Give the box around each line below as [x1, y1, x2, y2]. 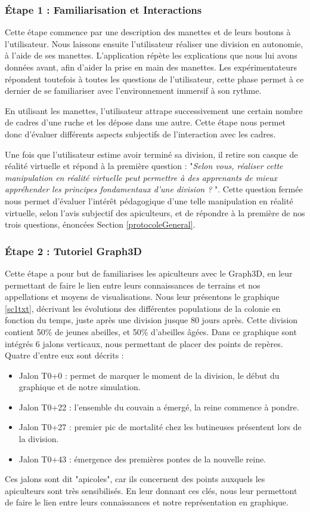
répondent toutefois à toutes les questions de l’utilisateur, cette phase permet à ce [5, 72, 304, 85]
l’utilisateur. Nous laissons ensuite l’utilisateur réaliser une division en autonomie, [5, 37, 303, 50]
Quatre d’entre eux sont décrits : [5, 349, 124, 361]
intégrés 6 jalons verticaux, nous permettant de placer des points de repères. [5, 337, 283, 349]
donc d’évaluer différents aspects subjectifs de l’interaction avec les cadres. [5, 127, 276, 140]
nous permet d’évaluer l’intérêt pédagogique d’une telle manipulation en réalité [5, 194, 293, 207]
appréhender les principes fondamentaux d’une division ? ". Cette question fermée [5, 183, 303, 195]
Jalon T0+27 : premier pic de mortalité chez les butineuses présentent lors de [18, 421, 302, 433]
